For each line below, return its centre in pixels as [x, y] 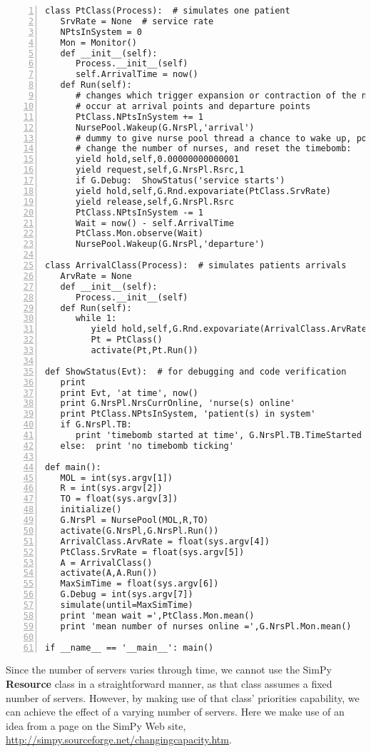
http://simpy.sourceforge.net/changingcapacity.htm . [119, 740]
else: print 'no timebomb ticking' [147, 446]
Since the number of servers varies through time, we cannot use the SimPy [169, 670]
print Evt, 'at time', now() [129, 393]
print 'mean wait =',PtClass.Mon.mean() [157, 615]
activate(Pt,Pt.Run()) [144, 350]
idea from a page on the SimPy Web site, [96, 725]
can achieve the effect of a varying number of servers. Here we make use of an [175, 712]
